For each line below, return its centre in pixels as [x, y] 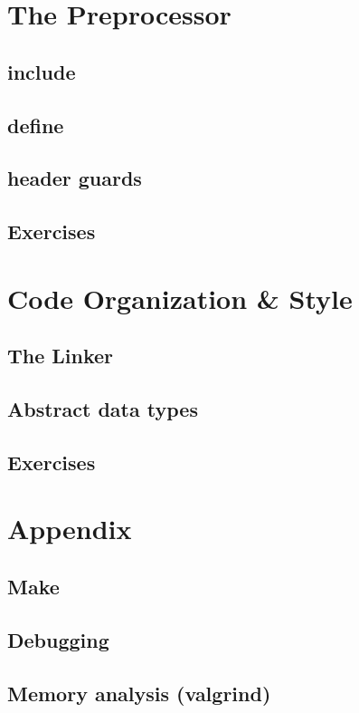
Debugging [58, 639]
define [36, 125]
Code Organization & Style [180, 298]
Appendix [70, 529]
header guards [75, 178]
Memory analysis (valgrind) [139, 693]
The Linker [61, 356]
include [42, 71]
